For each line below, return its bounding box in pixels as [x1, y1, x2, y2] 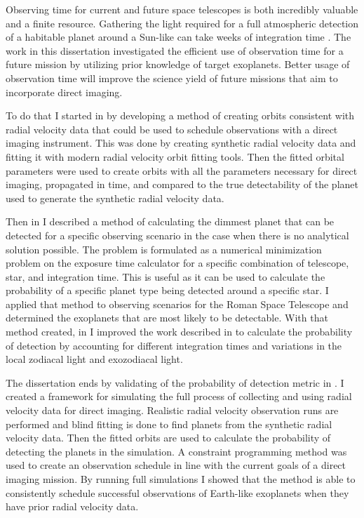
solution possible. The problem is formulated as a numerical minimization [6, 241, 322, 256]
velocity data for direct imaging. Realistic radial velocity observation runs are [6, 403, 339, 418]
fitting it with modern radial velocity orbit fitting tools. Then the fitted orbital [6, 149, 344, 164]
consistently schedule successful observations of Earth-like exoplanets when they [6, 485, 349, 500]
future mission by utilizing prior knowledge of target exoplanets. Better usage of [6, 57, 350, 72]
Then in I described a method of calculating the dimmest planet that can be [6, 214, 335, 229]
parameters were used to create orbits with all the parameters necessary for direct [6, 163, 358, 178]
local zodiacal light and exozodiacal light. [6, 352, 183, 366]
